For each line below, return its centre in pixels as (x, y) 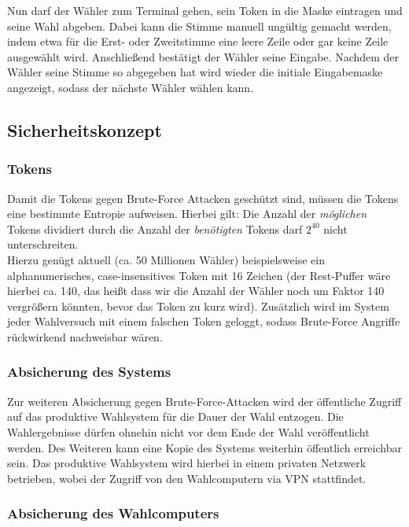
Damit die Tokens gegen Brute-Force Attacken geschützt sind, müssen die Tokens (203, 198)
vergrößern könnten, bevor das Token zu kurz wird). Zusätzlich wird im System (198, 306)
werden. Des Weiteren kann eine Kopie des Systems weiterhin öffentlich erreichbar (204, 447)
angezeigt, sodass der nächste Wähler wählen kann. (131, 87)
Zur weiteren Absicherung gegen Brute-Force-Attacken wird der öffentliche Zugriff (204, 401)
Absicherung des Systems (89, 372)
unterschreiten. (43, 244)
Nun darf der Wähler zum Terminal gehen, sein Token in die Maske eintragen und (205, 10)
